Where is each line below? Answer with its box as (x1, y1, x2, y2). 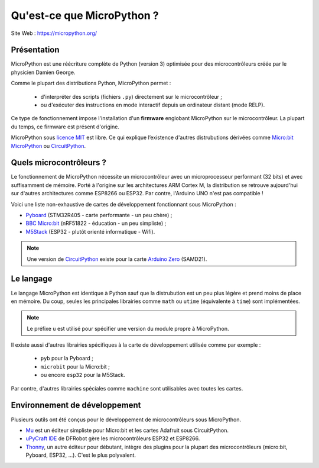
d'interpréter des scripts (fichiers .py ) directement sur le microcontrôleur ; (40, 93, 223, 100)
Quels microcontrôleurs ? (11, 157, 106, 168)
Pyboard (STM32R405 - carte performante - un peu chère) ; (25, 212, 172, 219)
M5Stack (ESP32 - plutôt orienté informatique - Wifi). (25, 228, 155, 235)
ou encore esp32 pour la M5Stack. (40, 372, 125, 379)
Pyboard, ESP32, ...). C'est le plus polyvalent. (25, 451, 136, 459)
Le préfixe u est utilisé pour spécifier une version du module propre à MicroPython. (27, 325, 230, 332)
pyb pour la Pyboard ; (40, 355, 94, 362)
